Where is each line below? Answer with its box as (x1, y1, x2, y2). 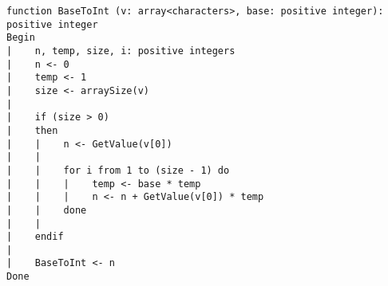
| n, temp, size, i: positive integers (6, 45, 236, 57)
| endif (6, 231, 64, 243)
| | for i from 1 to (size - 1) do (6, 164, 230, 176)
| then (6, 124, 58, 136)
